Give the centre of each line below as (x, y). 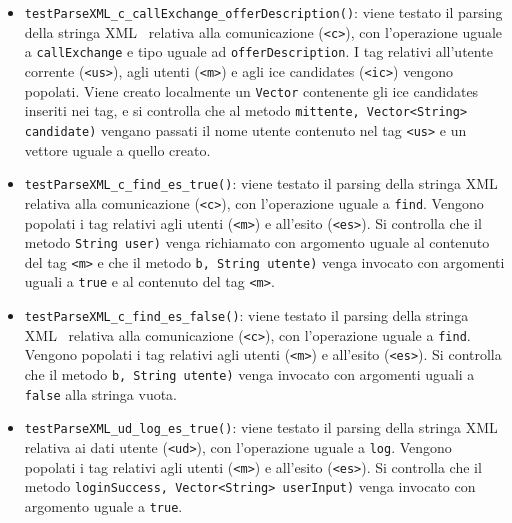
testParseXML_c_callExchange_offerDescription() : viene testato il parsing (263, 12)
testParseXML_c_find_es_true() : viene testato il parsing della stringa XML (261, 183)
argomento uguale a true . (103, 506)
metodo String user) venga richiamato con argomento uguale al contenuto (257, 242)
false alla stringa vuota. (101, 393)
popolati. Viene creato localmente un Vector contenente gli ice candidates (251, 90)
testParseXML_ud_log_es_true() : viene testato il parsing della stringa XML (261, 427)
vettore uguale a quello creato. (117, 149)
